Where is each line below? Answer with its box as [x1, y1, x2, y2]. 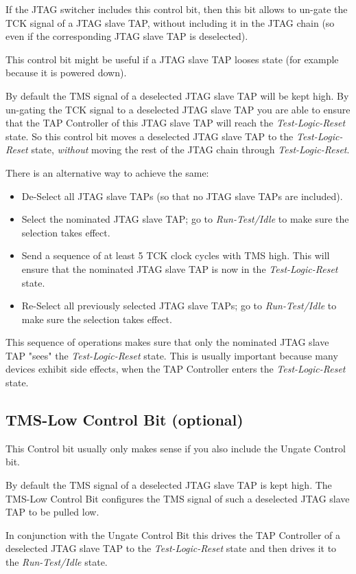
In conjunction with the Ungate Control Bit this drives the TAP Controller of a [5, 527, 340, 542]
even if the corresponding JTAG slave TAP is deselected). [5, 29, 248, 43]
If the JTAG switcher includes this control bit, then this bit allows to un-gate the [5, 2, 348, 16]
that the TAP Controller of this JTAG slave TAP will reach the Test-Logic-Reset [5, 115, 346, 130]
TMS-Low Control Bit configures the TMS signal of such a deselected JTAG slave [5, 491, 350, 505]
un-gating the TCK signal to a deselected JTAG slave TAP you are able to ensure [5, 102, 351, 116]
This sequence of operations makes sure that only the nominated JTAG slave [5, 335, 329, 349]
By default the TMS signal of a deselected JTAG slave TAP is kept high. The [5, 478, 332, 492]
